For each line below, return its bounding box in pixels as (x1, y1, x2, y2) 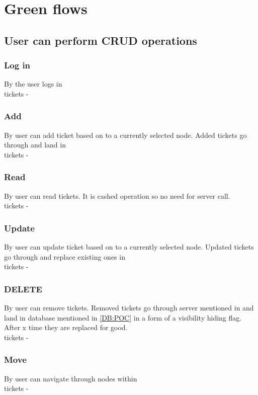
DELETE (4, 282, 42, 295)
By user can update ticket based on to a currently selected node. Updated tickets (4, 242, 254, 252)
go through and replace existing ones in (4, 251, 125, 262)
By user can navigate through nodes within (4, 373, 137, 383)
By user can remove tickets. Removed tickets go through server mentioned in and (4, 302, 254, 313)
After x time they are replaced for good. (4, 322, 128, 333)
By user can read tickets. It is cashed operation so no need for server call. (4, 190, 230, 201)
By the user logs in (4, 78, 62, 89)
